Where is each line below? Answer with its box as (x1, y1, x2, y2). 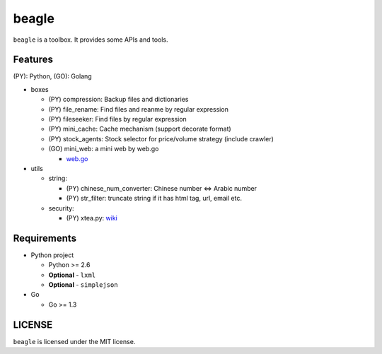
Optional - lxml (48, 271, 95, 279)
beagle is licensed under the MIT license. (13, 337, 136, 346)
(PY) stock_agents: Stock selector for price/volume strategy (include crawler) (48, 134, 274, 143)
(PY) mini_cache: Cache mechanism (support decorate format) (48, 124, 231, 134)
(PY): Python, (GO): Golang (13, 72, 92, 81)
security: (48, 203, 74, 212)
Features (13, 54, 53, 66)
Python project (30, 251, 74, 259)
